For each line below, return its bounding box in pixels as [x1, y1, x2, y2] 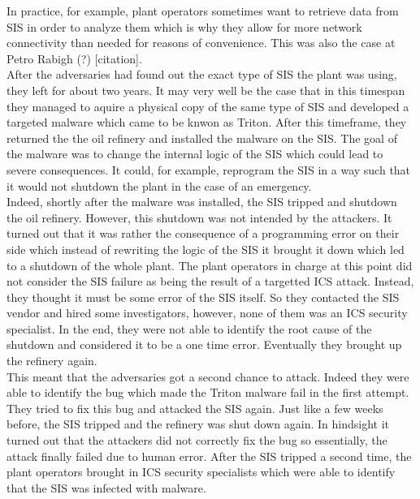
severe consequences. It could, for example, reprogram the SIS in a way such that [6, 161, 411, 178]
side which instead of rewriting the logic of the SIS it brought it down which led [6, 240, 405, 257]
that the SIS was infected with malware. [6, 479, 206, 496]
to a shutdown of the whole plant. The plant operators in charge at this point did [6, 256, 413, 273]
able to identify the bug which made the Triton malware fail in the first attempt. [6, 384, 409, 401]
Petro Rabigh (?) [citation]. [6, 49, 142, 67]
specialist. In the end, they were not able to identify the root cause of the [6, 320, 372, 337]
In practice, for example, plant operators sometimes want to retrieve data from [6, 2, 399, 19]
